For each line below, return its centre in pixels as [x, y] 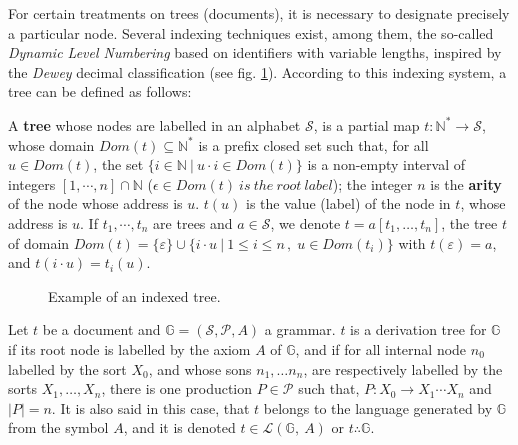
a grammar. [300, 329]
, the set [118, 164]
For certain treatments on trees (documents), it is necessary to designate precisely [259, 13]
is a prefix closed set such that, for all [313, 144]
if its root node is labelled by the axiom [129, 348]
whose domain [51, 144]
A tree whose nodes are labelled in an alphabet [154, 124]
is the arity [466, 183]
